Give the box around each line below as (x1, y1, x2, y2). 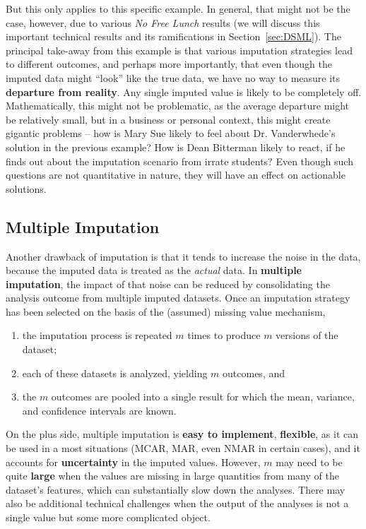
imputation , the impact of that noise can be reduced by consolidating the (6, 276, 330, 291)
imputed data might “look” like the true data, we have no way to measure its (6, 70, 341, 85)
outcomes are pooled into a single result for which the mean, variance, (51, 389, 355, 404)
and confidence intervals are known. (22, 403, 177, 417)
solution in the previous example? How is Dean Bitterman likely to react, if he (6, 139, 346, 154)
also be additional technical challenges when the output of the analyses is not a (6, 496, 349, 511)
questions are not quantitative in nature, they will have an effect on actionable (6, 167, 346, 182)
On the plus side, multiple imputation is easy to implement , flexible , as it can (6, 427, 358, 441)
